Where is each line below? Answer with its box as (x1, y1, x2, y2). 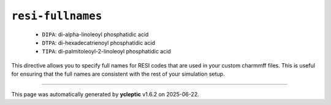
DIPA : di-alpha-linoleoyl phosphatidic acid (42, 31, 149, 38)
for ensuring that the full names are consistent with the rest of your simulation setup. (11, 71, 225, 78)
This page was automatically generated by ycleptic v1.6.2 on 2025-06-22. (11, 90, 199, 98)
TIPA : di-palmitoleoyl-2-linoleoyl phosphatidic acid (42, 48, 171, 55)
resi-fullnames (11, 9, 102, 23)
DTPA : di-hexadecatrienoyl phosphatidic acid (42, 39, 156, 46)
